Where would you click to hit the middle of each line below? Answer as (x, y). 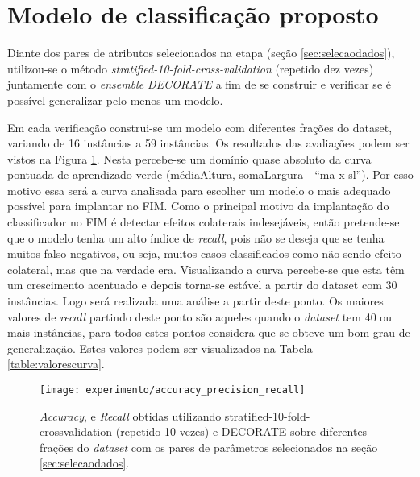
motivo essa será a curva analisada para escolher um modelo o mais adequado (199, 190)
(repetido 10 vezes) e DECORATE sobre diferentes (241, 431)
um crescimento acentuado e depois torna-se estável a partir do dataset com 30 (202, 285)
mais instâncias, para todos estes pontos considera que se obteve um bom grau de (209, 332)
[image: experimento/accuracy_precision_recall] (173, 390)
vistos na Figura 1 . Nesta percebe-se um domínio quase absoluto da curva (189, 158)
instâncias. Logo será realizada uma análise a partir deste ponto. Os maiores (195, 301)
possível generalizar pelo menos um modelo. (115, 100)
